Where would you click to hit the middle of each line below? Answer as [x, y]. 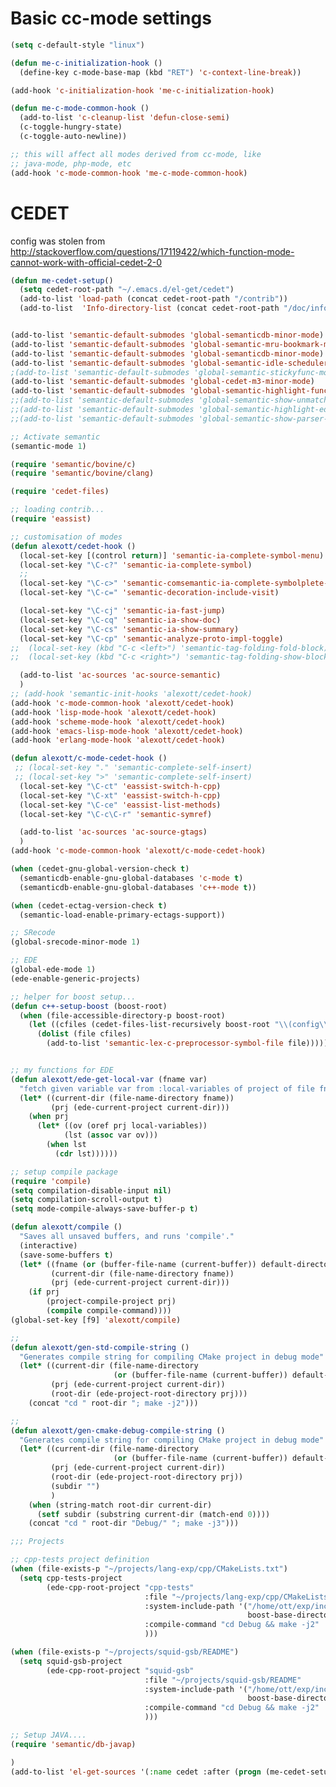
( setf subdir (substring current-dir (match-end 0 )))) [153, 1514]
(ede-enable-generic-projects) [75, 978]
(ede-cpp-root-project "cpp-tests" [120, 1587]
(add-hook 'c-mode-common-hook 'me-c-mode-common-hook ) [129, 173]
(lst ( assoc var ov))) [111, 1135]
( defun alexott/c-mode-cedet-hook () [89, 758]
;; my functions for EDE [62, 1070]
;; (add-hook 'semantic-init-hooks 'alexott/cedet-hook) [131, 694]
